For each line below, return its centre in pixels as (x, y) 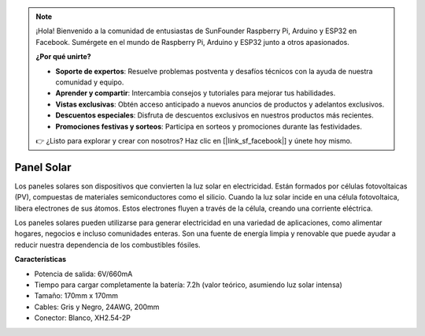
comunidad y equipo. (90, 82)
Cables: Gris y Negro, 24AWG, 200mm (97, 307)
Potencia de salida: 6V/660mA (83, 274)
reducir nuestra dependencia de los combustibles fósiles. (107, 245)
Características (41, 259)
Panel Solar (43, 167)
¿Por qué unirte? (63, 57)
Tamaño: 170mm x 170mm (76, 296)
